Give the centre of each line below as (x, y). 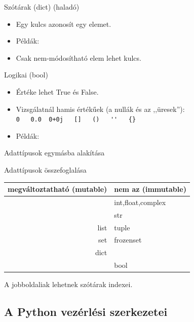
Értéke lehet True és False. (57, 91)
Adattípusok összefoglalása (45, 170)
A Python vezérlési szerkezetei (86, 312)
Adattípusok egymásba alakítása (54, 153)
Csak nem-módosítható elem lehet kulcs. (79, 57)
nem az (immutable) (150, 189)
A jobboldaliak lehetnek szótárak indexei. (68, 284)
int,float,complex (140, 202)
